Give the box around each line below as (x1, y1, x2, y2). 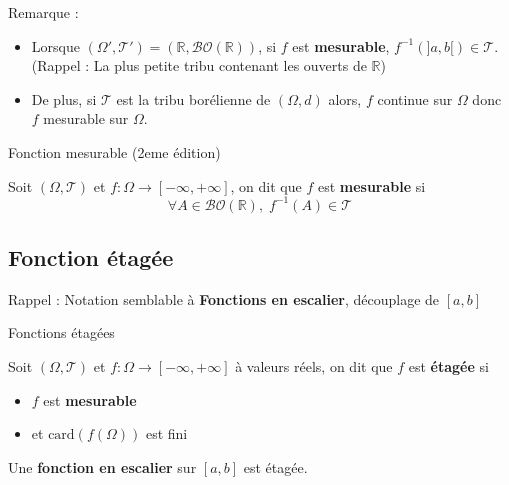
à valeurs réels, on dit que (235, 356, 393, 377)
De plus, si (31, 88, 97, 109)
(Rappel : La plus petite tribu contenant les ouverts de (31, 55, 367, 76)
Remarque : (8, 2, 79, 22)
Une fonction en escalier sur (8, 456, 197, 477)
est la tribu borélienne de (116, 88, 271, 109)
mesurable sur (43, 108, 129, 129)
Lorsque (31, 35, 80, 56)
